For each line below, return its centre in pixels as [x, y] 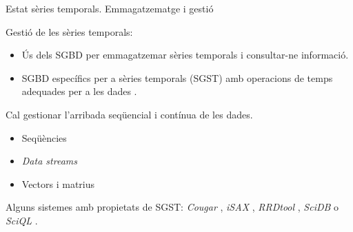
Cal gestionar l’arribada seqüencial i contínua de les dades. [129, 114]
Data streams [49, 161]
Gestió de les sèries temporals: [69, 31]
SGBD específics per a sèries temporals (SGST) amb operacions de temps [177, 77]
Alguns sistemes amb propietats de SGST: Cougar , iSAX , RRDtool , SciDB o [172, 207]
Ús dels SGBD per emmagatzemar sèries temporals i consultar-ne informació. [185, 55]
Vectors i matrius [58, 183]
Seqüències [44, 137]
